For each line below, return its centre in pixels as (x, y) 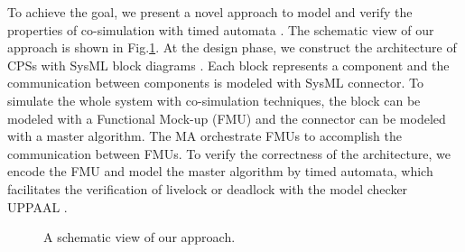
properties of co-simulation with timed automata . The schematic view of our (221, 29)
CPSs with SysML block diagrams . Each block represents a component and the (228, 65)
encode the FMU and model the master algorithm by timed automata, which (220, 171)
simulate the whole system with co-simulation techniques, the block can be (214, 100)
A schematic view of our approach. (139, 237)
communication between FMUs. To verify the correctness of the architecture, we (229, 153)
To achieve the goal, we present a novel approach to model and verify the (210, 12)
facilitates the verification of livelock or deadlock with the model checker (208, 188)
